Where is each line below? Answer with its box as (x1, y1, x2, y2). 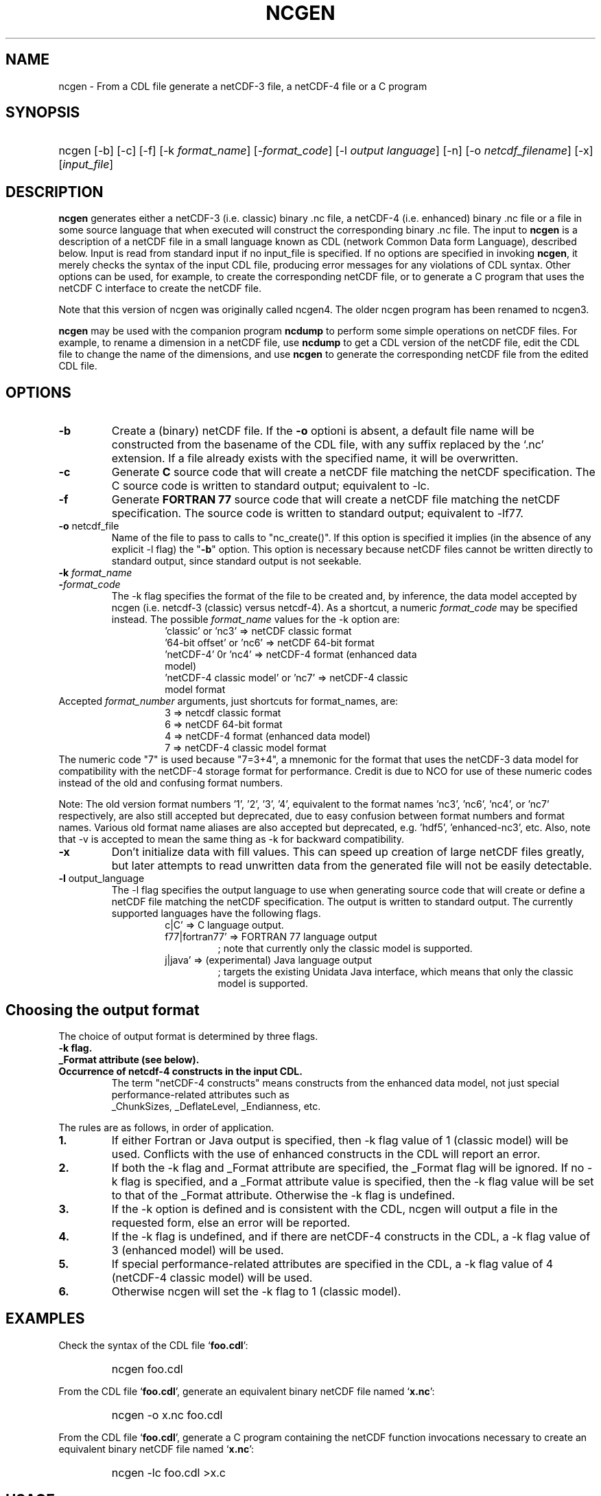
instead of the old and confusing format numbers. (58, 777, 283, 789)
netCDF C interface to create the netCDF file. (58, 282, 261, 295)
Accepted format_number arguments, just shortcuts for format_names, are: (58, 695, 399, 707)
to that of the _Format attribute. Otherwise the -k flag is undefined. (111, 1188, 456, 1202)
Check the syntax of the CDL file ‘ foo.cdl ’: (58, 1339, 248, 1351)
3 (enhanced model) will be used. (111, 1243, 284, 1257)
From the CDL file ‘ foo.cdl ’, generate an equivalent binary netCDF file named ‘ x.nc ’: (58, 1385, 435, 1397)
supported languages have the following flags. (111, 907, 321, 920)
